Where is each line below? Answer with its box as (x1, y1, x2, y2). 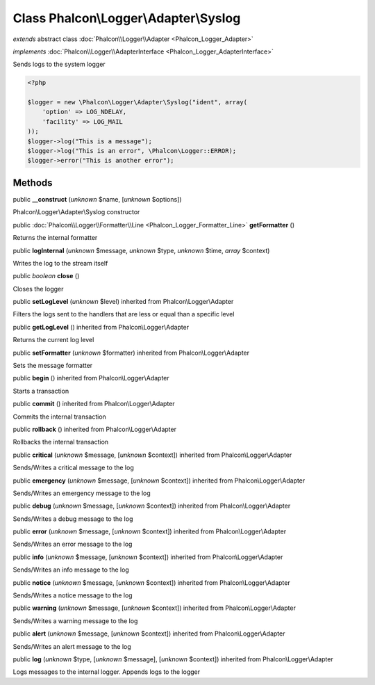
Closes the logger (12, 284, 64, 293)
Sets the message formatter (12, 362, 93, 370)
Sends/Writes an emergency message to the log (12, 489, 151, 497)
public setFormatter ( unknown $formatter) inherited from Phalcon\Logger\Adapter (12, 348, 250, 357)
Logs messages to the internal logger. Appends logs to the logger (12, 668, 201, 676)
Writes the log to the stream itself (12, 259, 108, 267)
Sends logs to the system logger (12, 60, 106, 69)
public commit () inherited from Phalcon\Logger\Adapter (12, 400, 175, 408)
